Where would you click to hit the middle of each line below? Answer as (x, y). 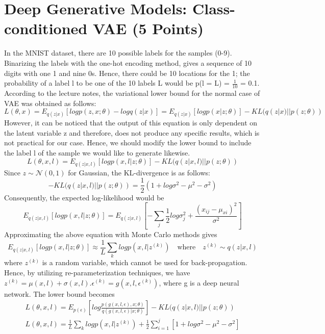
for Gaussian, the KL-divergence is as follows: (139, 172)
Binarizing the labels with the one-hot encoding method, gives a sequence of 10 (128, 62)
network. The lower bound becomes (59, 293)
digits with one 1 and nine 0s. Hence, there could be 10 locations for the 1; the (127, 73)
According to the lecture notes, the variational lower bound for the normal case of (132, 93)
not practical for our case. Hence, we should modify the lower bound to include (128, 143)
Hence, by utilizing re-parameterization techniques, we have (97, 272)
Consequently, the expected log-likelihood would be (84, 197)
